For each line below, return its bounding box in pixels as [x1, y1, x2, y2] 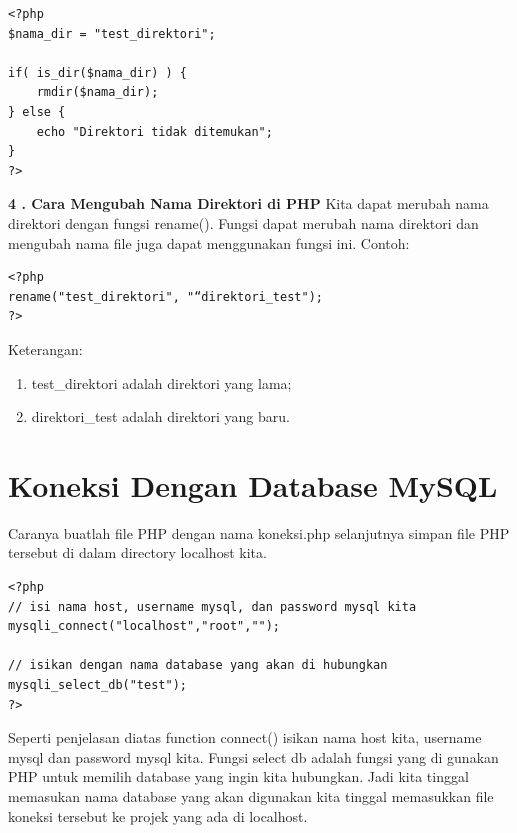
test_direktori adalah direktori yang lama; [31, 372, 292, 393]
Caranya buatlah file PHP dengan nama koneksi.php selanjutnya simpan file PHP [8, 522, 510, 543]
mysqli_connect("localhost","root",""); [8, 619, 281, 634]
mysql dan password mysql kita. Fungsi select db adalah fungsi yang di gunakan [8, 746, 499, 767]
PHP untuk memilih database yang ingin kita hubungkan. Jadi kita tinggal [8, 766, 469, 787]
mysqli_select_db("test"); [8, 677, 187, 692]
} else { [8, 104, 66, 119]
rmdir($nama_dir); [36, 85, 159, 100]
